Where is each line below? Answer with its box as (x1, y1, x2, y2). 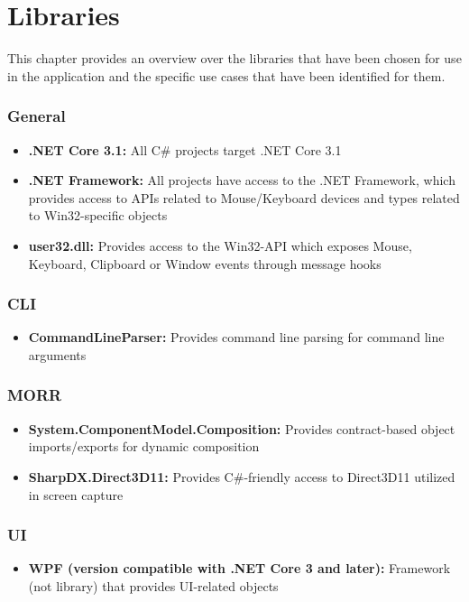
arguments (28, 345, 87, 364)
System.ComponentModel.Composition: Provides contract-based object (28, 419, 455, 438)
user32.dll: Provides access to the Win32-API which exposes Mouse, (28, 236, 412, 255)
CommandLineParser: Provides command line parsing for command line (28, 328, 445, 347)
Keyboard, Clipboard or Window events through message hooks (28, 254, 382, 273)
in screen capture (28, 485, 124, 504)
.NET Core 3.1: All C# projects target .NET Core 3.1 (28, 140, 342, 159)
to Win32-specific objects (28, 206, 168, 225)
